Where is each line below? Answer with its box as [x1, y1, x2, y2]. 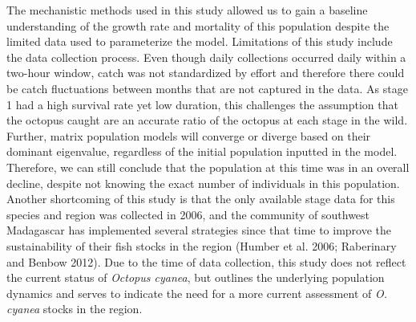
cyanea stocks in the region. [6, 300, 143, 317]
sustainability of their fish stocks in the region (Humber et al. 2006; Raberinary [6, 237, 397, 254]
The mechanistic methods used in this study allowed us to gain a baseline [6, 2, 368, 18]
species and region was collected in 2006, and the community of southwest [6, 206, 370, 222]
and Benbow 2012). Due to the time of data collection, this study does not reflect [6, 253, 406, 270]
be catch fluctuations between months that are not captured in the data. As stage [6, 79, 408, 96]
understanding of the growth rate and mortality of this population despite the [6, 17, 390, 34]
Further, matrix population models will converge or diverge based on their [6, 127, 371, 144]
